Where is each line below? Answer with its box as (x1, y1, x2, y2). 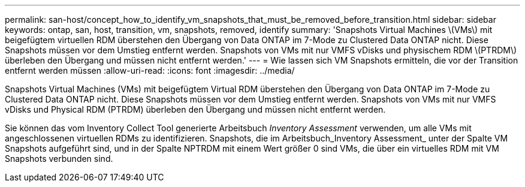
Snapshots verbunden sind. (5, 153, 113, 164)
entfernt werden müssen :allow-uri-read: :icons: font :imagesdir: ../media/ (5, 65, 295, 76)
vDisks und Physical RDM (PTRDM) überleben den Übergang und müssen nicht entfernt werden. (5, 104, 386, 114)
